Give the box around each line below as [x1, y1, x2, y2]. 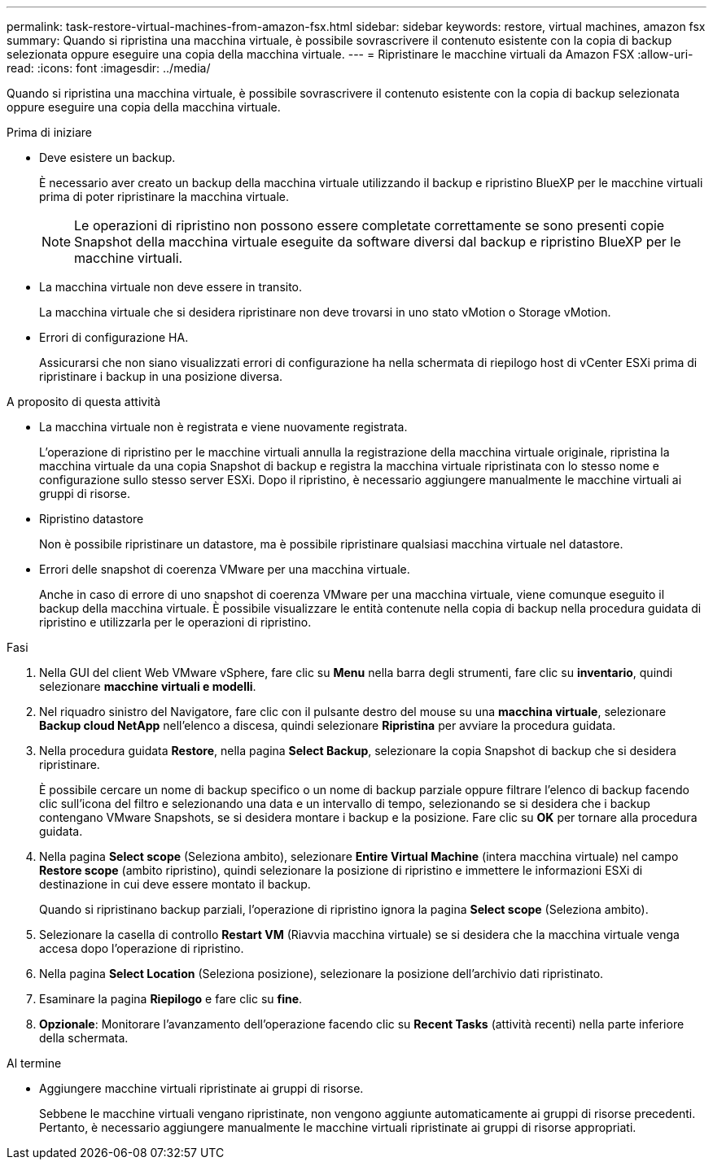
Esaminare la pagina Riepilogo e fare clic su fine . [39, 992, 303, 1006]
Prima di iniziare [7, 125, 92, 139]
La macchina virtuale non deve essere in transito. [39, 280, 303, 294]
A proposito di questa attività [7, 395, 161, 408]
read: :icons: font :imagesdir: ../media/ [7, 61, 211, 75]
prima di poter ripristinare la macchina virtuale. [39, 190, 290, 203]
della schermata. [39, 1031, 129, 1045]
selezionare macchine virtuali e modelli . [39, 679, 256, 693]
